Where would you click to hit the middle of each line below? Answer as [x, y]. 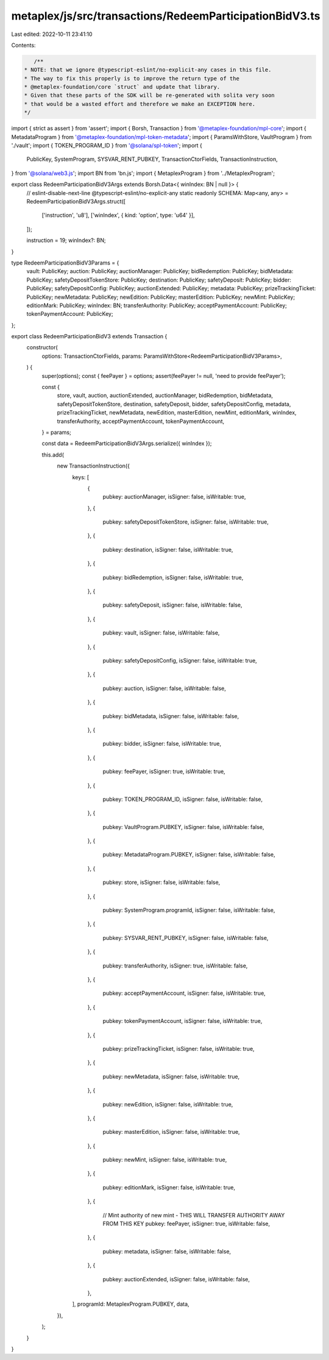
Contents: [23, 45]
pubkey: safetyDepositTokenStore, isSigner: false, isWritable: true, [186, 522]
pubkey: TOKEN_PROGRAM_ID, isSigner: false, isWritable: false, [183, 799]
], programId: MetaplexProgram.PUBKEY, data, [131, 1304]
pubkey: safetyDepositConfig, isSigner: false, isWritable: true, [180, 660]
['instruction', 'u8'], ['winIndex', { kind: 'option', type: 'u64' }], [118, 215]
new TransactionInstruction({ [94, 466]
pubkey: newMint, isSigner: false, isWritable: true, [165, 1160]
